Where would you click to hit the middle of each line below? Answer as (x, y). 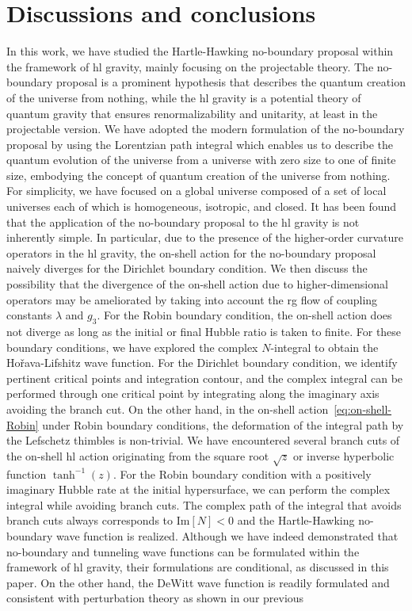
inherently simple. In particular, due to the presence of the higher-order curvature (205, 237)
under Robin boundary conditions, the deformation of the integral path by (223, 424)
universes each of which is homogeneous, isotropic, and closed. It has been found (202, 206)
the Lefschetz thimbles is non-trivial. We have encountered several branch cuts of (203, 440)
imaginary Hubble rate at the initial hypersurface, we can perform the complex (198, 489)
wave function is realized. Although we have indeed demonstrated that (227, 535)
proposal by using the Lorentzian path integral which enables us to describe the (200, 144)
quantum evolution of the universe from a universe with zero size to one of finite (201, 160)
